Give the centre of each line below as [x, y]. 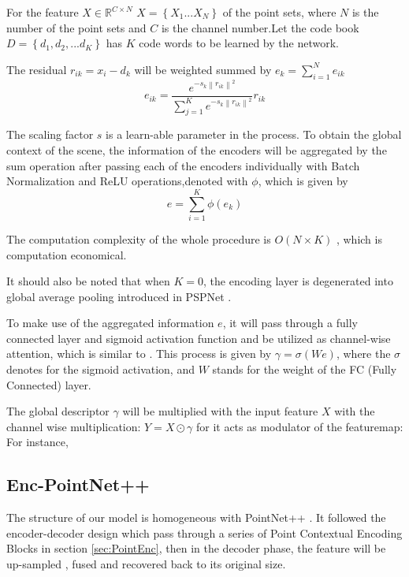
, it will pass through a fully [290, 323]
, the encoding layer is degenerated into [298, 281]
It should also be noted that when [88, 281]
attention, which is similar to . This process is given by [139, 354]
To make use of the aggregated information [110, 323]
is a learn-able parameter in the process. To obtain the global [254, 134]
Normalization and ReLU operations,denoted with [127, 181]
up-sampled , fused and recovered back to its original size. [146, 564]
